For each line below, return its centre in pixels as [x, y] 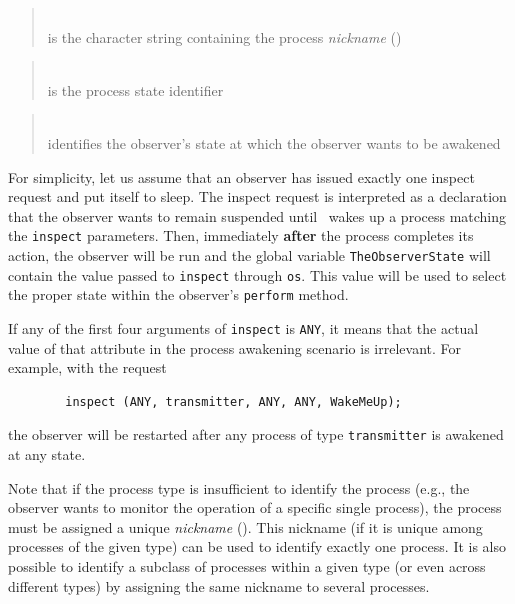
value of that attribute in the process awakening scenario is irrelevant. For [235, 347]
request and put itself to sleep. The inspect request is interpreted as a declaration [257, 196]
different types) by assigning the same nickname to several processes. [219, 585]
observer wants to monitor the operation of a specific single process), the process [255, 507]
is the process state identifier [135, 89]
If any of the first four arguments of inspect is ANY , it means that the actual [243, 327]
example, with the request [87, 367]
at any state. [47, 454]
